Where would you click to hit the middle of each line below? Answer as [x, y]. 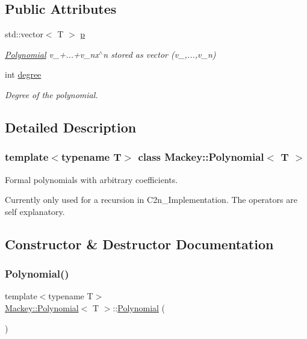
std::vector [24, 34]
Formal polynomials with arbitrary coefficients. [91, 179]
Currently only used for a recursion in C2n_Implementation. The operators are [151, 200]
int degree [23, 74]
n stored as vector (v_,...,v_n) [160, 54]
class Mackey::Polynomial [201, 157]
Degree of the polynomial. [51, 94]
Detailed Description [71, 127]
